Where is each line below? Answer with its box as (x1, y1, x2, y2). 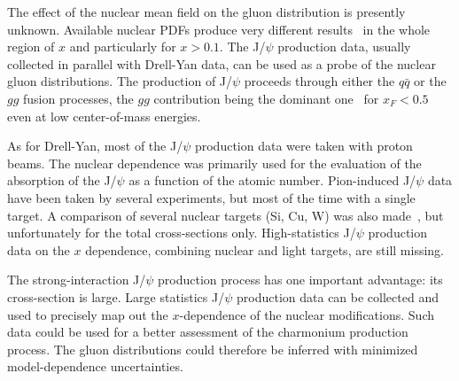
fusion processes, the (23, 89, 134, 107)
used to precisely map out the (7, 305, 168, 323)
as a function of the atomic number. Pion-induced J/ (128, 171, 416, 190)
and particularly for (69, 37, 176, 56)
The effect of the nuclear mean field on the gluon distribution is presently (7, 3, 406, 20)
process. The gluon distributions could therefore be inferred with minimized (7, 339, 418, 358)
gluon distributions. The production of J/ (7, 72, 233, 90)
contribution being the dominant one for (153, 89, 379, 107)
